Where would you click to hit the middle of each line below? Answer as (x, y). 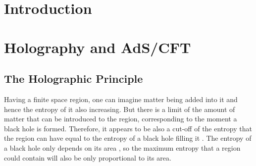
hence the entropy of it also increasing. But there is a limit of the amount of (120, 109)
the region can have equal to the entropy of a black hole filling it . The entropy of (128, 138)
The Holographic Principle (74, 79)
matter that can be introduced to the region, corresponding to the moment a (121, 119)
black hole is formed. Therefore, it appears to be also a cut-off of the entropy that (128, 128)
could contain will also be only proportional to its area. (88, 157)
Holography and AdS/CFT (98, 47)
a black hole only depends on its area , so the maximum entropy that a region (122, 147)
